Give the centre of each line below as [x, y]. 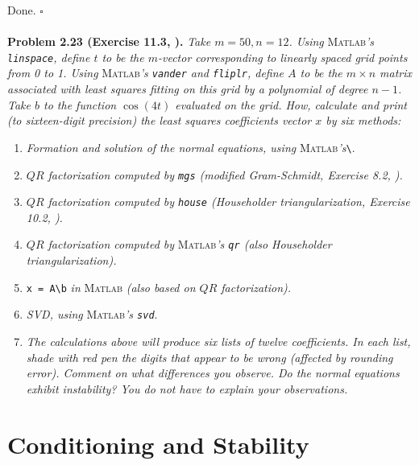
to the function [80, 104]
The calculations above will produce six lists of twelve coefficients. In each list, [218, 341]
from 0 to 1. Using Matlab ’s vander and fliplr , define [146, 73]
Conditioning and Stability [158, 444]
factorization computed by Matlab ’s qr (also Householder [190, 244]
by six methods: [363, 120]
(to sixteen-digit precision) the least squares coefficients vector [160, 120]
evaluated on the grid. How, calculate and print [291, 104]
